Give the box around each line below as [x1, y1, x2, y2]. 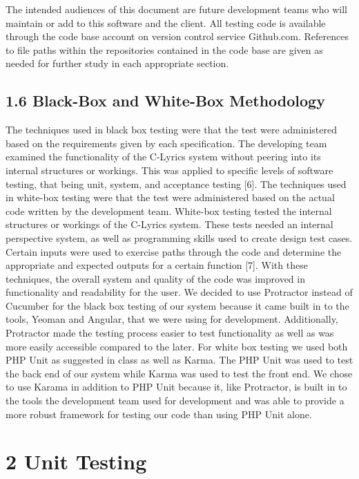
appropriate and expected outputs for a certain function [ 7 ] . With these [6, 258, 308, 272]
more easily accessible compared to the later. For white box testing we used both [6, 339, 348, 353]
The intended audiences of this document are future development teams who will [6, 2, 347, 16]
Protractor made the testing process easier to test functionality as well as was [6, 326, 334, 340]
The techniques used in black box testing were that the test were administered [6, 122, 337, 137]
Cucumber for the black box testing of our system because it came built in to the [6, 298, 349, 312]
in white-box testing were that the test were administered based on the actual [6, 190, 335, 205]
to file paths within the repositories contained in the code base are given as [6, 42, 323, 57]
